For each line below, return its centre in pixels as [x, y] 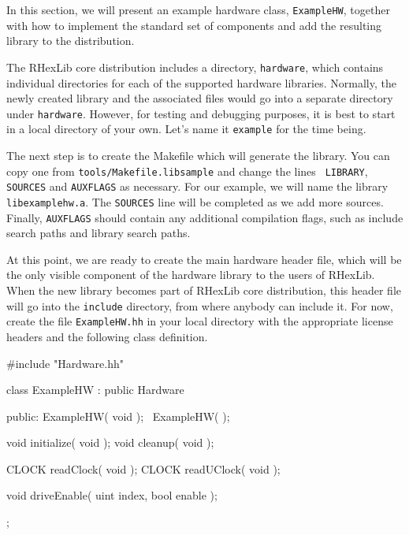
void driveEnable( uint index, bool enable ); [112, 495]
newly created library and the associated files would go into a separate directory [200, 98]
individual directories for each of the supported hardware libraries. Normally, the [201, 82]
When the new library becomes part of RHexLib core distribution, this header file [204, 290]
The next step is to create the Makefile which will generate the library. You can [198, 155]
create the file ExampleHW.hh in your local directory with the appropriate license [200, 321]
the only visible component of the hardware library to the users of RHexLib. [191, 275]
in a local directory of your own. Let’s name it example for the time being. [186, 129]
